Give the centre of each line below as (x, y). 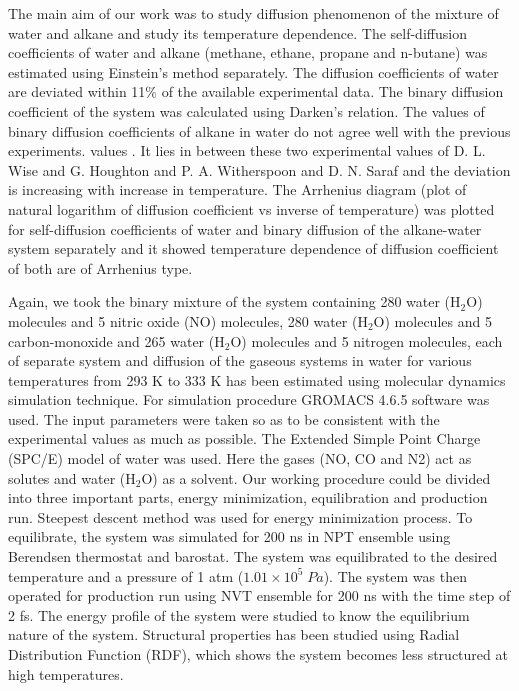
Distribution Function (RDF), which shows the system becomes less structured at (258, 654)
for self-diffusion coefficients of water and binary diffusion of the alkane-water (245, 228)
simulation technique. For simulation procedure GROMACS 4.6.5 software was (249, 399)
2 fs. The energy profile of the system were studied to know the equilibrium (239, 614)
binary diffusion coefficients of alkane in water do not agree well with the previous (259, 130)
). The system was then (395, 575)
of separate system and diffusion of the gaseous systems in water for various (240, 360)
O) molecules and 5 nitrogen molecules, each (366, 340)
